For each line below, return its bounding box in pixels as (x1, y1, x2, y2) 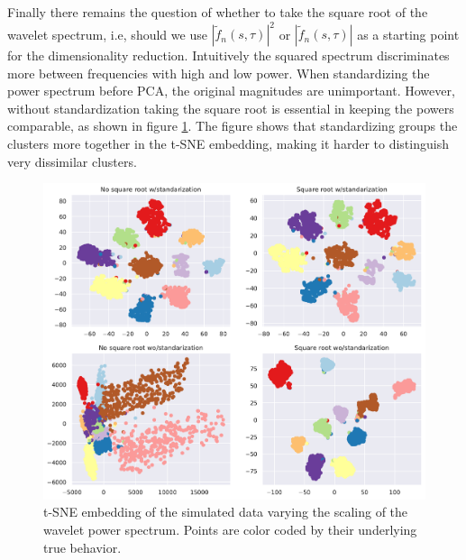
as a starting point (357, 24, 460, 43)
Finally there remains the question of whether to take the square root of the (7, 3, 428, 21)
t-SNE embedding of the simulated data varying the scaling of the (43, 502, 408, 521)
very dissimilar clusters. (7, 151, 137, 170)
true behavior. (43, 537, 122, 556)
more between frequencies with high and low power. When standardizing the (7, 63, 430, 82)
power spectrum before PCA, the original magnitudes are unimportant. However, (7, 81, 455, 100)
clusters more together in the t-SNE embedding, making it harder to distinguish (7, 134, 449, 153)
